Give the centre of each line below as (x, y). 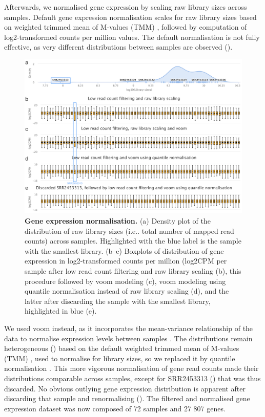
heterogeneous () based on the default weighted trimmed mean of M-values (122, 348)
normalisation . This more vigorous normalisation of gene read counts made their (131, 368)
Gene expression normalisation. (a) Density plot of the (118, 221)
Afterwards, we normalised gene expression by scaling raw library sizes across (126, 7)
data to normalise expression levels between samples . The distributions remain (128, 338)
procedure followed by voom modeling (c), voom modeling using (125, 281)
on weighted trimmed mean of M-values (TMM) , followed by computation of (126, 27)
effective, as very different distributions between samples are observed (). (118, 47)
